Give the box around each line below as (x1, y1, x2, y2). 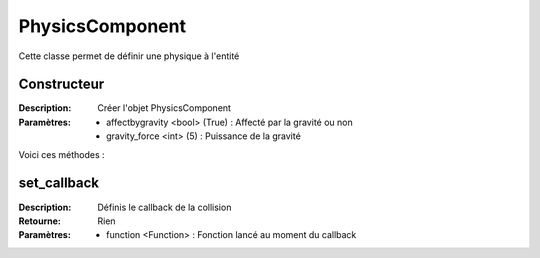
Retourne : (18, 215, 62, 227)
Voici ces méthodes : (18, 148, 105, 160)
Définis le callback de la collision (97, 201, 232, 213)
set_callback (18, 175, 100, 192)
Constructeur (18, 76, 105, 93)
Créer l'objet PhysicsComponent (97, 102, 232, 114)
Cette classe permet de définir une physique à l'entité (18, 50, 240, 62)
